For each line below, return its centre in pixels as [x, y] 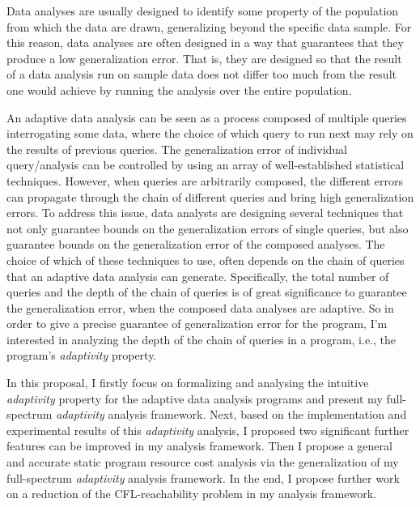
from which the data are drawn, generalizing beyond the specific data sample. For [209, 26]
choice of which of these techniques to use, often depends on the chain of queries [206, 260]
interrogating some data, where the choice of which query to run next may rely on [210, 133]
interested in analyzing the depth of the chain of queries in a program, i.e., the [201, 339]
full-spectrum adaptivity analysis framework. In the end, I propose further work [203, 477]
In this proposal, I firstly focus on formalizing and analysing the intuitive [188, 383]
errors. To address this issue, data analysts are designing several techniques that [205, 213]
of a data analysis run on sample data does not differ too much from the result [202, 74]
